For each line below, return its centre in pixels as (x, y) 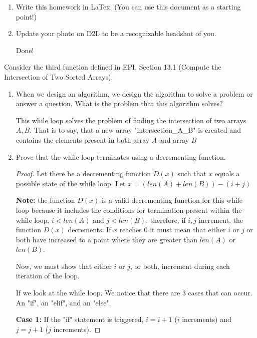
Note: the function (45, 200)
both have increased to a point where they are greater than (107, 239)
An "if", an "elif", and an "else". (63, 302)
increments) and (207, 319)
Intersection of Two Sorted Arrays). (59, 76)
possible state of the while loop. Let (71, 183)
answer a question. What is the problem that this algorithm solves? (119, 103)
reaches (131, 230)
